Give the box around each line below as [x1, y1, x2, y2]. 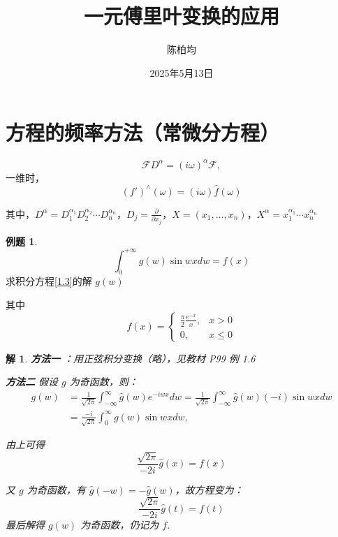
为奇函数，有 [27, 482, 86, 496]
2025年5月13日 [149, 65, 214, 80]
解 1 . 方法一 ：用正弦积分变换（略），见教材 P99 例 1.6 [6, 351, 256, 365]
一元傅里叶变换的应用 [83, 1, 279, 30]
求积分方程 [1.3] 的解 [6, 274, 92, 288]
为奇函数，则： [69, 374, 138, 389]
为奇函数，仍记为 [80, 517, 159, 532]
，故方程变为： [175, 482, 244, 496]
